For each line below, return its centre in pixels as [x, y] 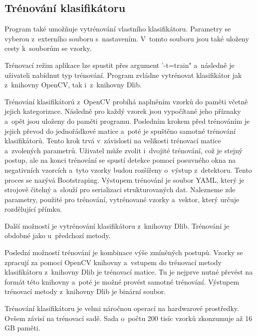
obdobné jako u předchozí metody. [58, 235]
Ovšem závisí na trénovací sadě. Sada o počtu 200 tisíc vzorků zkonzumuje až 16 [128, 318]
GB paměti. [22, 328]
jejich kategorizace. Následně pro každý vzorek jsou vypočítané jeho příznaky [123, 111]
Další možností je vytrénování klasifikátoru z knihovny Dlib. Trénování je [117, 225]
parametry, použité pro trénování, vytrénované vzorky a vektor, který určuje [122, 199]
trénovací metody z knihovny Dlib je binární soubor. [85, 291]
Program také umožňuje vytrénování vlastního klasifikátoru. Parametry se [118, 29]
